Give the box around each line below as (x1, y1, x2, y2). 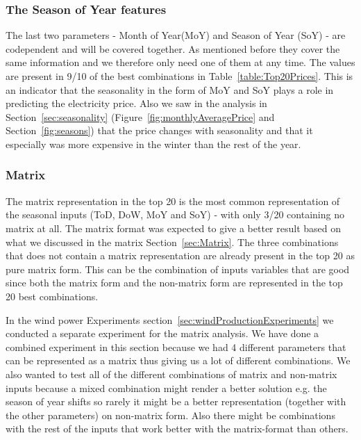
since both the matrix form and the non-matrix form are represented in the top (6, 275, 343, 290)
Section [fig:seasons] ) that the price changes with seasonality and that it (6, 123, 313, 138)
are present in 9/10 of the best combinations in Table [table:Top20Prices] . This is (6, 69, 353, 83)
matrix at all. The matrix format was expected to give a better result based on (6, 220, 341, 235)
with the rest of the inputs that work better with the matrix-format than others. (6, 421, 349, 436)
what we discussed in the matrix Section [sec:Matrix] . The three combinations (6, 234, 339, 249)
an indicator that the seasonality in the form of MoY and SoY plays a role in (6, 82, 334, 97)
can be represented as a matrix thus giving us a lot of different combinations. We (6, 353, 351, 368)
